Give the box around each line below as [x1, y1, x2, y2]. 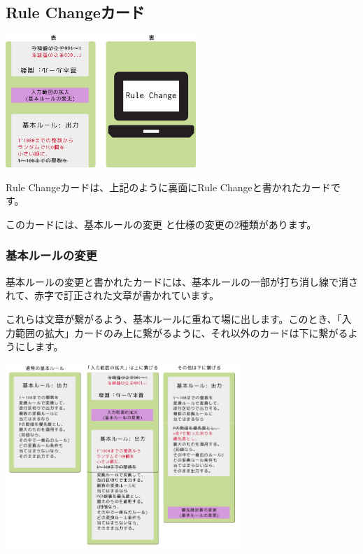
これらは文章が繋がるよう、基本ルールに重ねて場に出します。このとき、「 [6, 311, 342, 326]
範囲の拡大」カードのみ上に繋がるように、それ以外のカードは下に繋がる [15, 325, 348, 340]
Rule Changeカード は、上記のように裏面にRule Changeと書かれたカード [6, 179, 331, 194]
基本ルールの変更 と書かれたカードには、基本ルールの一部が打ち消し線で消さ [6, 274, 358, 289]
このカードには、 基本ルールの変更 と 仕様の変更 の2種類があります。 [6, 216, 317, 231]
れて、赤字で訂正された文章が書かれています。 [6, 288, 220, 303]
